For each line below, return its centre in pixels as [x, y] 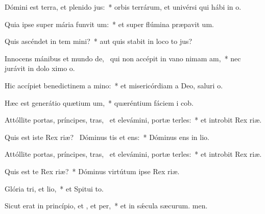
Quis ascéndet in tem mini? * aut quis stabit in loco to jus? [99, 41]
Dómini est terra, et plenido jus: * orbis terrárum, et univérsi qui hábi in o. [123, 7]
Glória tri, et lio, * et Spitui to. [54, 188]
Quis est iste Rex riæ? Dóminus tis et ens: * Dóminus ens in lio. [107, 137]
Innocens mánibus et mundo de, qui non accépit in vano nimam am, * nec [123, 58]
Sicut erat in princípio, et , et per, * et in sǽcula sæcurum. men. [106, 206]
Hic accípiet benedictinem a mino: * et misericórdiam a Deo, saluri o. [114, 85]
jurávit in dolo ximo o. [40, 68]
